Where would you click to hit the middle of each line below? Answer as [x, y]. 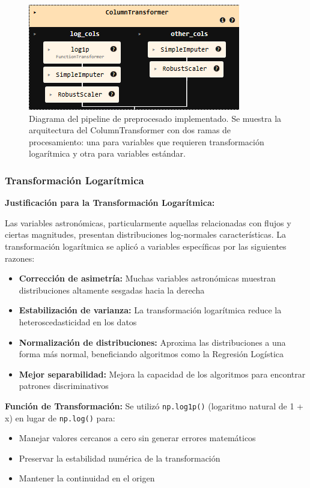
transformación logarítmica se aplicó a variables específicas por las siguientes [146, 246]
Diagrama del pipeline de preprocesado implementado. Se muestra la [155, 118]
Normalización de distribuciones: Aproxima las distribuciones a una [152, 342]
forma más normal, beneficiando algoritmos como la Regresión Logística [151, 354]
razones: [20, 258]
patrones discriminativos [64, 386]
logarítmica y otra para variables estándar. [107, 153]
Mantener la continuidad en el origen [87, 478]
